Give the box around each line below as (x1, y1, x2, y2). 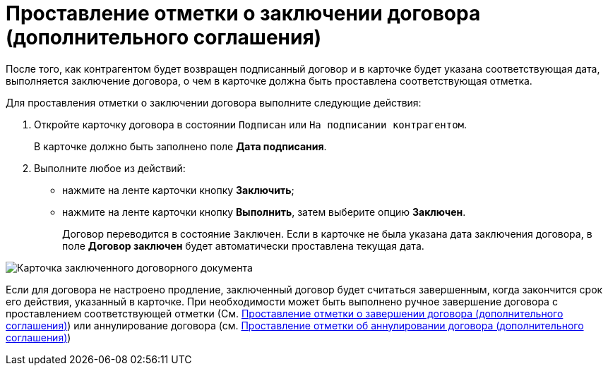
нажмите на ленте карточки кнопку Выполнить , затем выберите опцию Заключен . (62, 205, 466, 218)
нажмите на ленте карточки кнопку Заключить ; (62, 183, 294, 196)
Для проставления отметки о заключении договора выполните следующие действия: (6, 96, 422, 109)
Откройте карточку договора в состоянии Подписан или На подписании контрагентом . (34, 118, 467, 130)
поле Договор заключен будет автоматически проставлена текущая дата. (62, 239, 424, 252)
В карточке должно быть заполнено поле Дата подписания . (34, 140, 327, 152)
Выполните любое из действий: (34, 162, 186, 174)
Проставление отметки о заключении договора (6, 1, 481, 25)
